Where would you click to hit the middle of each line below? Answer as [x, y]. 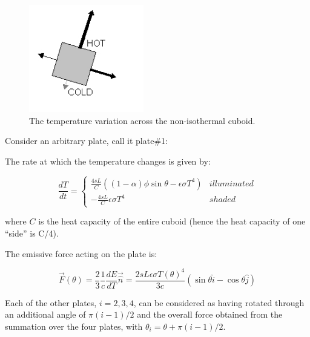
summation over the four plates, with [74, 326]
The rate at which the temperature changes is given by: [108, 161]
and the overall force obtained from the [210, 314]
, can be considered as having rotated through [219, 302]
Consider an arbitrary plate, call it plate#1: [86, 141]
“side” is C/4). [32, 233]
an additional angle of [45, 314]
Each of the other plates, [51, 302]
